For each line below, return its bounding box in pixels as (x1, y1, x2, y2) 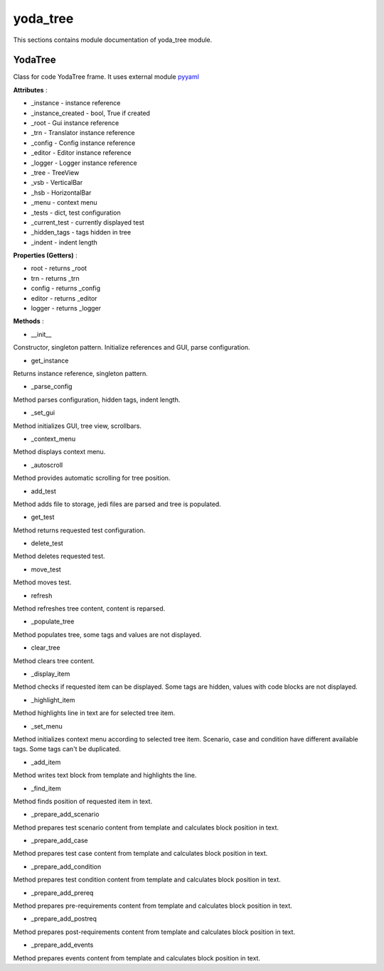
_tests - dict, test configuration (31, 208, 121, 217)
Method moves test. (13, 578, 72, 586)
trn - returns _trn (31, 274, 80, 282)
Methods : (13, 317, 44, 326)
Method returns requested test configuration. (13, 526, 146, 535)
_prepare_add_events (31, 940, 94, 949)
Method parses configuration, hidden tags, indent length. (13, 395, 181, 404)
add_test (31, 487, 56, 495)
